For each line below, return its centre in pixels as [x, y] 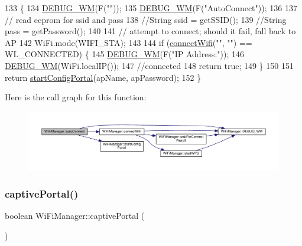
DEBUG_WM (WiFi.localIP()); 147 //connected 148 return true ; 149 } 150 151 [149, 65]
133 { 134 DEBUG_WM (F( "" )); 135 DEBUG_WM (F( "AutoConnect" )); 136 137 [151, 8]
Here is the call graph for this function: [76, 97]
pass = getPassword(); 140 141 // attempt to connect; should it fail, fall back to [150, 31]
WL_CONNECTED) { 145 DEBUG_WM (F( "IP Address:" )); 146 [124, 54]
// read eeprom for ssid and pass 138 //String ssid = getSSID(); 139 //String [146, 19]
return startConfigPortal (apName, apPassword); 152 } [103, 77]
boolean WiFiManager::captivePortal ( [75, 216]
